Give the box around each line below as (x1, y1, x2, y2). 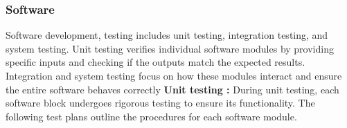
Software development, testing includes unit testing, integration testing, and (6, 28, 328, 42)
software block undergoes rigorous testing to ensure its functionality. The (6, 95, 315, 110)
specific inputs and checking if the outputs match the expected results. (6, 55, 305, 69)
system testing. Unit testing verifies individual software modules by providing (6, 41, 334, 55)
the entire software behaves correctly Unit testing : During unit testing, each (6, 82, 339, 96)
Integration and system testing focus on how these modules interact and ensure (6, 68, 342, 82)
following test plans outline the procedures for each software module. (6, 109, 297, 123)
